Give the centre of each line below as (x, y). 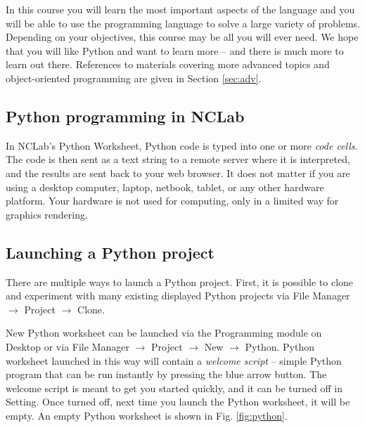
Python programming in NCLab (125, 116)
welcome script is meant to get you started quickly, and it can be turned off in (174, 388)
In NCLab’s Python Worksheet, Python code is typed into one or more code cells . (182, 145)
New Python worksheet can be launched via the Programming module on (164, 333)
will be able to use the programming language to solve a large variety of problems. (183, 23)
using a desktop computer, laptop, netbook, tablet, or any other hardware (165, 187)
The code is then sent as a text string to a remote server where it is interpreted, (178, 159)
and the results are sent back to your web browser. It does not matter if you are (178, 173)
